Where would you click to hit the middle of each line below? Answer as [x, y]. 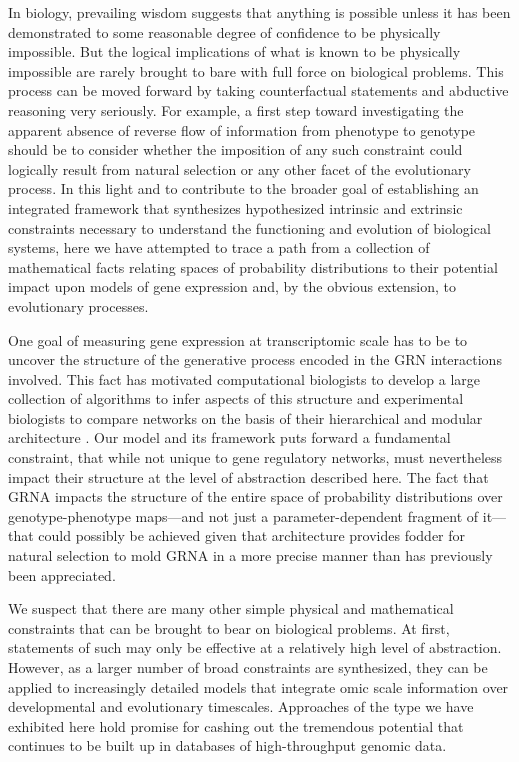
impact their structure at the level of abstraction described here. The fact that [248, 476]
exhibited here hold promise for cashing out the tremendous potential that [236, 725]
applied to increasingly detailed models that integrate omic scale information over [258, 686]
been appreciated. [62, 574]
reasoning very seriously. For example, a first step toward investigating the [236, 109]
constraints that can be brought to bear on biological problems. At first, [229, 627]
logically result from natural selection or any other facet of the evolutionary [239, 168]
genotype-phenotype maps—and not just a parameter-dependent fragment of [243, 515]
